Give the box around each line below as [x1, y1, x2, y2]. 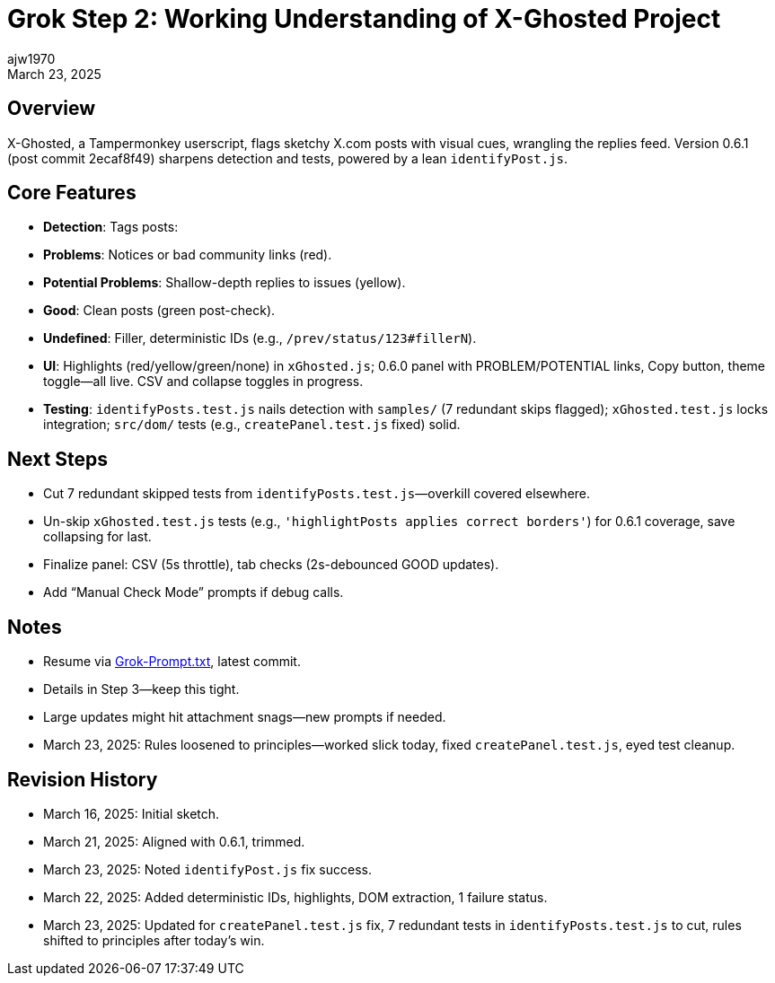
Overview [7, 97, 96, 120]
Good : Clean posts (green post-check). [43, 303, 276, 319]
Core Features [7, 181, 137, 205]
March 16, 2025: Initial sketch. [43, 805, 220, 821]
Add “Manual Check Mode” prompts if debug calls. [43, 584, 344, 601]
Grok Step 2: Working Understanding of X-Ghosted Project [7, 4, 721, 34]
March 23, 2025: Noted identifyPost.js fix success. [43, 861, 373, 877]
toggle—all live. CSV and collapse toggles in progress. [43, 373, 364, 390]
